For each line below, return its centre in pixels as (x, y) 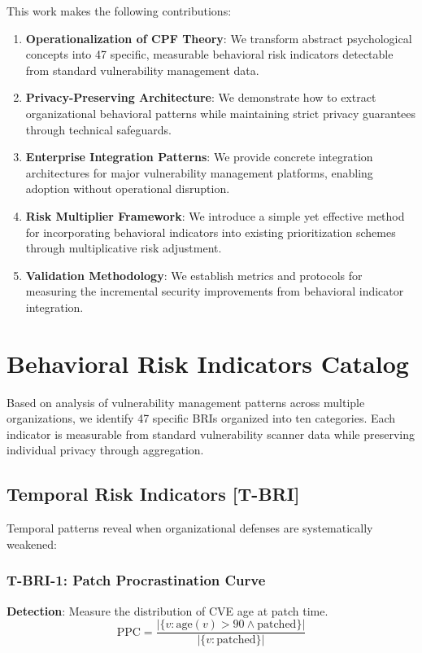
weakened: (32, 543)
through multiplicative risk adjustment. (124, 248)
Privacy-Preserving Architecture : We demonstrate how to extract (201, 97)
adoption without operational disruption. (128, 188)
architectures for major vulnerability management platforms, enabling (199, 172)
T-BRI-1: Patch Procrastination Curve (136, 580)
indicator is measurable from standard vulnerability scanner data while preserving (211, 434)
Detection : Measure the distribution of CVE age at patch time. (167, 610)
